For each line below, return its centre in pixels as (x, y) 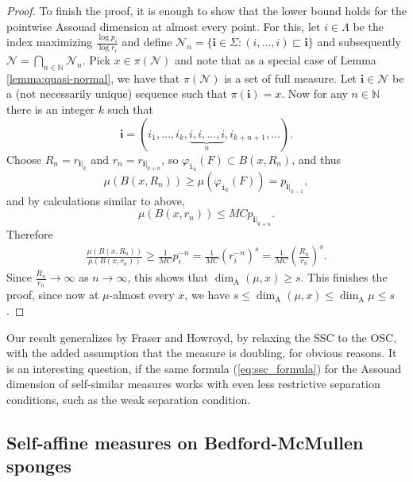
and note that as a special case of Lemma (275, 59)
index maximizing (50, 42)
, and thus (317, 159)
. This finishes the (344, 277)
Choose (24, 159)
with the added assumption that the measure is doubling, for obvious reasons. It (202, 353)
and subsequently (359, 42)
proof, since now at (53, 295)
